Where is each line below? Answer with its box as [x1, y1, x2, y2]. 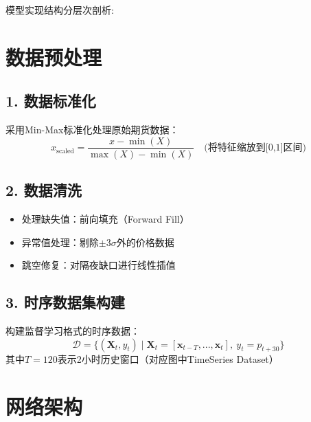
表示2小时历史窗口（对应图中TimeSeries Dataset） [57, 352, 279, 366]
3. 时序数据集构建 [5, 291, 125, 313]
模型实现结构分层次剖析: [5, 3, 114, 16]
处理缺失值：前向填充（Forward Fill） [21, 212, 189, 226]
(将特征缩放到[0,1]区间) [204, 143, 306, 153]
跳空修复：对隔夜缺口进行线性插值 [21, 258, 176, 272]
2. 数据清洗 [5, 179, 82, 201]
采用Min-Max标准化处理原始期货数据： [5, 122, 179, 137]
